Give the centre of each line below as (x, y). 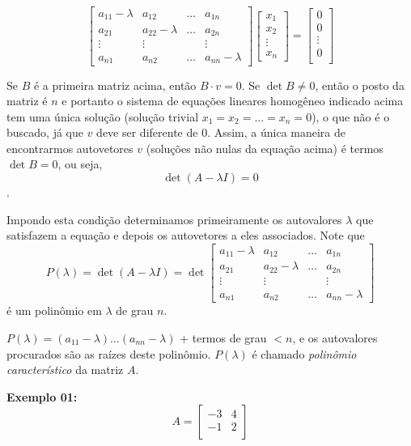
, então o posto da (360, 85)
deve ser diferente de (147, 132)
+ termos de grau (223, 337)
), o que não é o (351, 116)
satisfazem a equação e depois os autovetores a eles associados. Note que (186, 235)
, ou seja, (80, 164)
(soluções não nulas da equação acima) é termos (265, 148)
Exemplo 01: (42, 396)
